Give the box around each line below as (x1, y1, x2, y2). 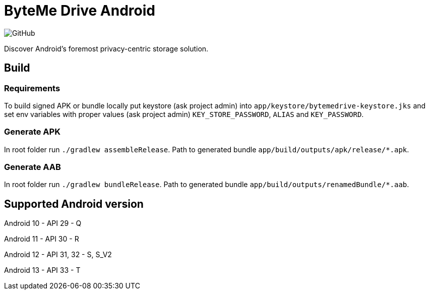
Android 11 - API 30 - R (4, 234, 79, 244)
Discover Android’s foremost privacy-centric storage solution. (4, 44, 209, 53)
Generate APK (4, 127, 60, 137)
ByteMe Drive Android (4, 2, 155, 19)
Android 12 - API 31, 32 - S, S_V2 (4, 250, 112, 259)
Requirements (4, 83, 60, 93)
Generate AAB (4, 162, 61, 172)
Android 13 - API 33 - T (4, 266, 81, 275)
